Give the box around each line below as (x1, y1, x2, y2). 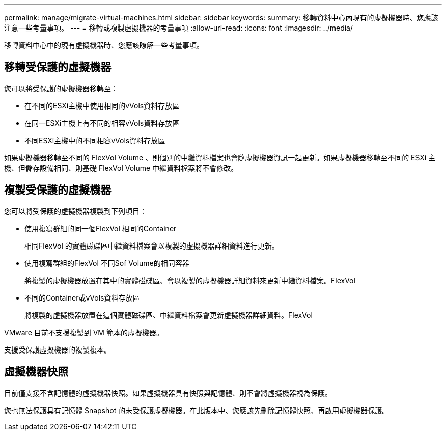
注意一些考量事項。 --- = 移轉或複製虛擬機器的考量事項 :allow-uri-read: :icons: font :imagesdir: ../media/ (4, 23, 353, 32)
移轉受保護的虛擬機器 (4, 61, 111, 74)
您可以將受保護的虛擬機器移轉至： (4, 84, 118, 93)
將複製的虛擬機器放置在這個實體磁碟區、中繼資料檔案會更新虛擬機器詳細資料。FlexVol (24, 310, 313, 319)
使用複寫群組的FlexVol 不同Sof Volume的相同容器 (24, 258, 189, 267)
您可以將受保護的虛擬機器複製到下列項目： (4, 206, 147, 215)
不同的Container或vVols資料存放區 (24, 293, 140, 302)
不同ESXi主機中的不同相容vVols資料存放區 (24, 135, 165, 145)
